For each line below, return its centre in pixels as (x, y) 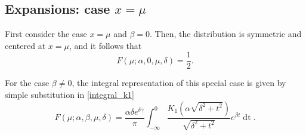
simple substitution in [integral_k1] (69, 95)
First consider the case (46, 34)
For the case (27, 83)
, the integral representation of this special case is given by (179, 83)
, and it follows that (105, 45)
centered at (25, 45)
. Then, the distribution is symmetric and (226, 34)
